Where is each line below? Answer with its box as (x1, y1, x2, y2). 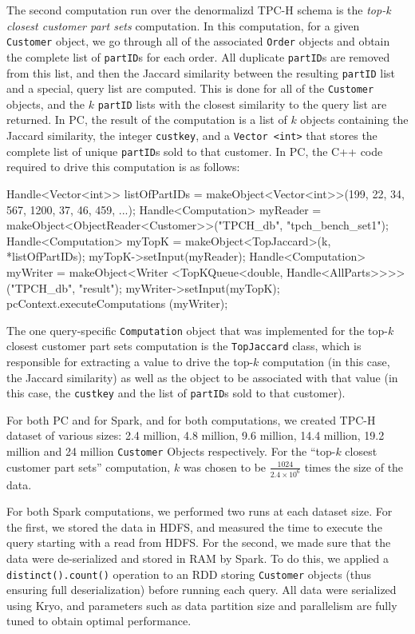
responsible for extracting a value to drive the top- (6, 353, 254, 370)
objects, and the (6, 95, 85, 112)
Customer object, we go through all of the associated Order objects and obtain (6, 33, 390, 50)
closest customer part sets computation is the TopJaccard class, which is (6, 337, 362, 354)
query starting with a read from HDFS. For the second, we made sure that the (6, 534, 391, 551)
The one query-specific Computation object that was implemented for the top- (6, 321, 388, 338)
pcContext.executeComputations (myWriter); (6, 295, 228, 312)
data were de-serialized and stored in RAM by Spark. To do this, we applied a (6, 549, 389, 566)
